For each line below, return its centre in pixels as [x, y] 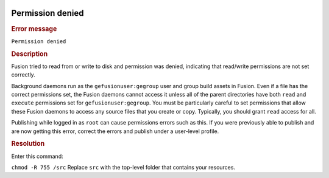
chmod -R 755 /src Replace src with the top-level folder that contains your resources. [123, 167]
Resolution [28, 144]
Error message [34, 29]
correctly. [23, 75]
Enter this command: [37, 156]
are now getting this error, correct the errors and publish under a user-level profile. [115, 131]
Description [30, 53]
